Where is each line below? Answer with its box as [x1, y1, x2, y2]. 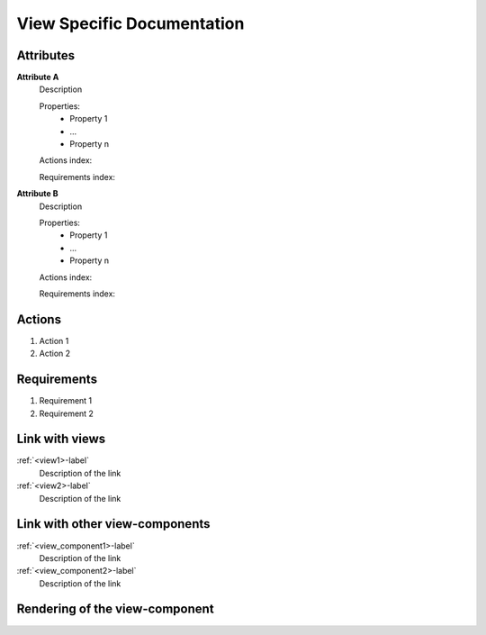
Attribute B [16, 188, 58, 199]
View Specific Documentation [16, 14, 245, 33]
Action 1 [39, 335, 69, 346]
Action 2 [39, 348, 71, 359]
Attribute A [16, 72, 59, 83]
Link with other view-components [16, 516, 211, 531]
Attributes [16, 48, 76, 63]
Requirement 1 [39, 395, 93, 406]
